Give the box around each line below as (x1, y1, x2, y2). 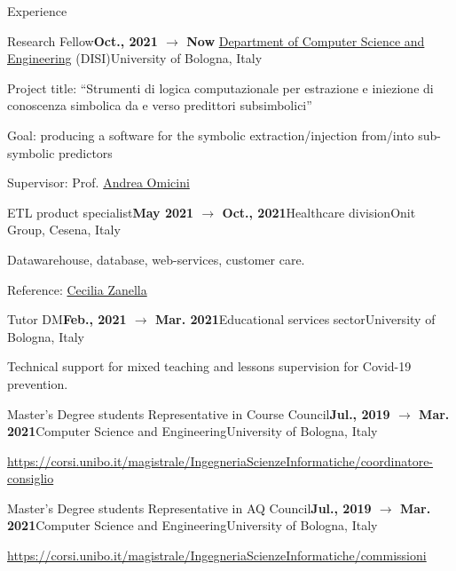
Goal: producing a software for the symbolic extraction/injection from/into (7, 125, 414, 144)
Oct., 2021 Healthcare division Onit (222, 202, 416, 221)
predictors (59, 143, 113, 162)
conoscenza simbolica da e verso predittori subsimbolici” (7, 96, 312, 115)
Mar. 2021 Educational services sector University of (154, 310, 436, 329)
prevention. (7, 374, 68, 393)
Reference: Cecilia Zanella (7, 280, 147, 298)
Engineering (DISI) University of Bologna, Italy (7, 49, 263, 67)
